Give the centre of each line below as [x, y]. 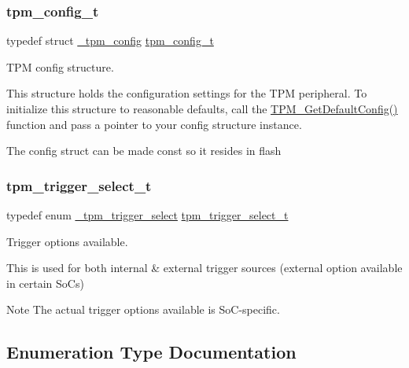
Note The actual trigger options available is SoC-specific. [143, 309]
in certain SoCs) [45, 283]
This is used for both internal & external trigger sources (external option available [204, 268]
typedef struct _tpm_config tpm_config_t [110, 40]
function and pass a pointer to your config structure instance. [154, 124]
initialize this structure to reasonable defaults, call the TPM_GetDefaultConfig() [202, 109]
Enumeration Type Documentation [151, 352]
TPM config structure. [60, 66]
